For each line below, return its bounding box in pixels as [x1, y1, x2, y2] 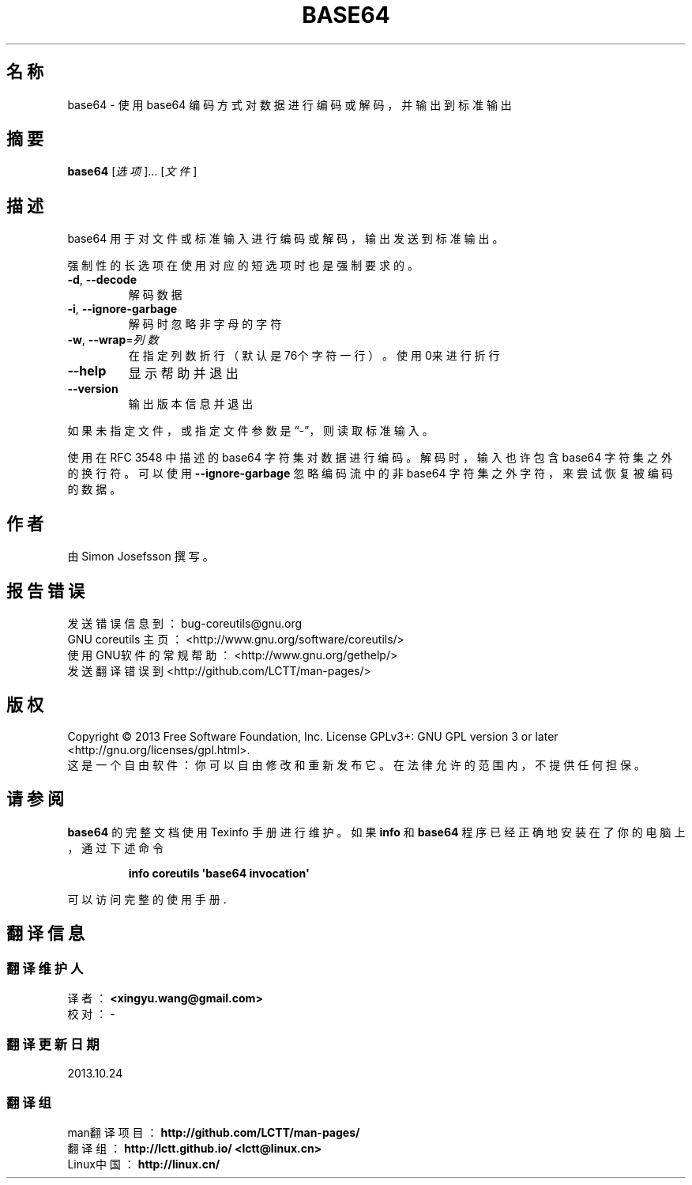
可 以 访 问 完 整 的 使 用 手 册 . [67, 892, 227, 906]
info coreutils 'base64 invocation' [128, 866, 310, 880]
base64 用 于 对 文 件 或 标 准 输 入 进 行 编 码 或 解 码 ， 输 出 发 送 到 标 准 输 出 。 [67, 232, 504, 246]
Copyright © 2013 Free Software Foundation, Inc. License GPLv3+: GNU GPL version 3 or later [67, 729, 558, 743]
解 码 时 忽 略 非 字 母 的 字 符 [128, 317, 282, 331]
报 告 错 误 [6, 580, 85, 601]
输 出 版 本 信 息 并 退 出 [128, 397, 254, 411]
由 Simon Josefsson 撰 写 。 [67, 549, 214, 564]
